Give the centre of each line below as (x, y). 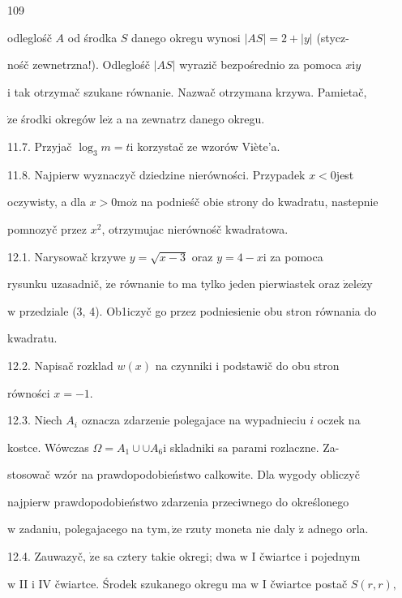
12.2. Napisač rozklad (60, 365)
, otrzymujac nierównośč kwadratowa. (195, 228)
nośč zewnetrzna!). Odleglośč (79, 65)
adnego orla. (338, 529)
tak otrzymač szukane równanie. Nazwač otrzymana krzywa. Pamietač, (190, 91)
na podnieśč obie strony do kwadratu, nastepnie (259, 202)
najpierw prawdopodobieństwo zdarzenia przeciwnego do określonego (178, 501)
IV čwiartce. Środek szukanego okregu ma (143, 583)
